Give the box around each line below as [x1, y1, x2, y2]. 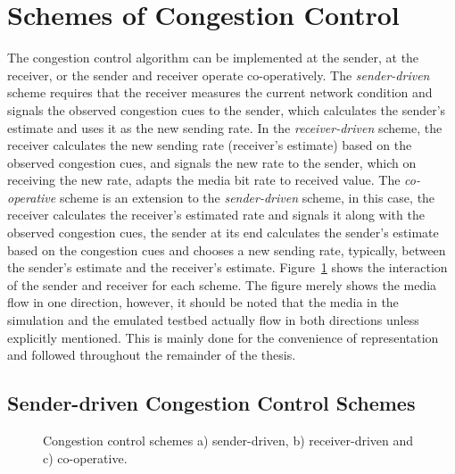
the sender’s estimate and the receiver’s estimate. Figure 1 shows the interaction [7, 258, 448, 277]
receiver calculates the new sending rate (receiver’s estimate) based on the [7, 136, 412, 154]
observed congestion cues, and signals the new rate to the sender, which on [7, 153, 417, 171]
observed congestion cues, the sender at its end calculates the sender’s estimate [7, 223, 439, 242]
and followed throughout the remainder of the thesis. [7, 345, 296, 364]
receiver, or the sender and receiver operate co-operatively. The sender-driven [7, 65, 430, 84]
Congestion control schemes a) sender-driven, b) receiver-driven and [43, 431, 414, 450]
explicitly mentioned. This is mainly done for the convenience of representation [7, 328, 439, 346]
